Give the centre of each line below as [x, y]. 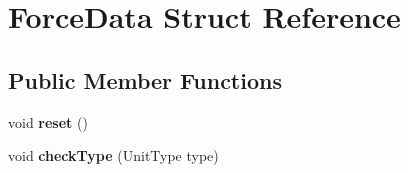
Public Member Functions [145, 79]
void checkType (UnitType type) [113, 155]
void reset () [48, 121]
